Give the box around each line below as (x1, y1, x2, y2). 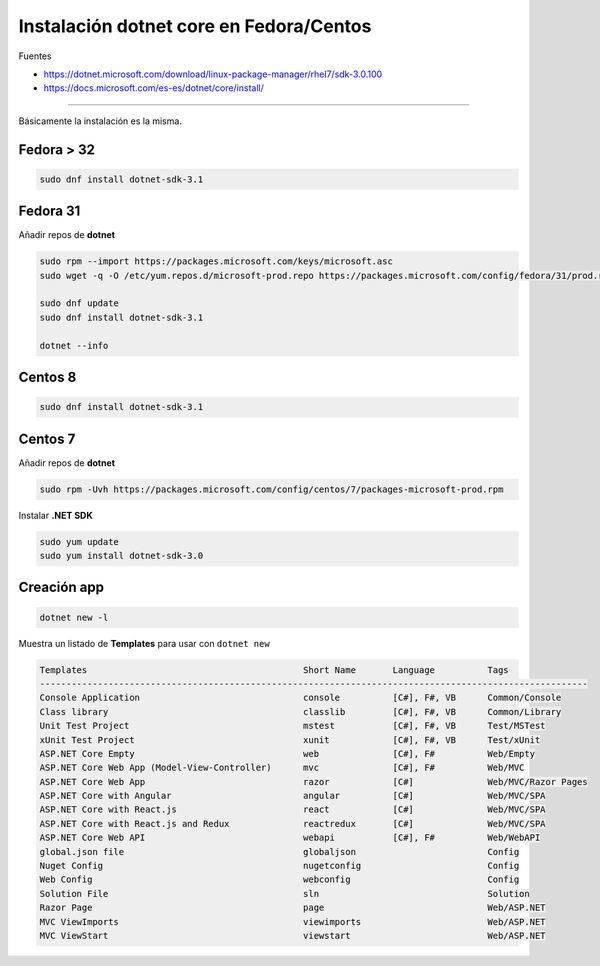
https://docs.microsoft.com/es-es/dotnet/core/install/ (43, 82, 265, 94)
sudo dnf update (39, 298, 120, 309)
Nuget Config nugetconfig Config (39, 860, 520, 872)
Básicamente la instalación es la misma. (18, 115, 182, 127)
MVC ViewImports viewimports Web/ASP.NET (39, 916, 546, 927)
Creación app (18, 579, 105, 596)
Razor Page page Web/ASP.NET (39, 902, 546, 914)
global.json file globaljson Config (39, 846, 520, 857)
